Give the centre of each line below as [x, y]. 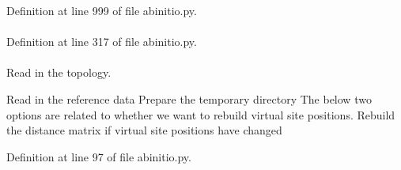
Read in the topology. [59, 72]
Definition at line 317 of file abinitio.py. [102, 42]
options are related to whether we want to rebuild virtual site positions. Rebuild [201, 114]
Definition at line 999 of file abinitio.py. [102, 10]
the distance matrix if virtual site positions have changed [144, 130]
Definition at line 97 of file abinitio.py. [99, 156]
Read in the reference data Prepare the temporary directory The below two [189, 98]
